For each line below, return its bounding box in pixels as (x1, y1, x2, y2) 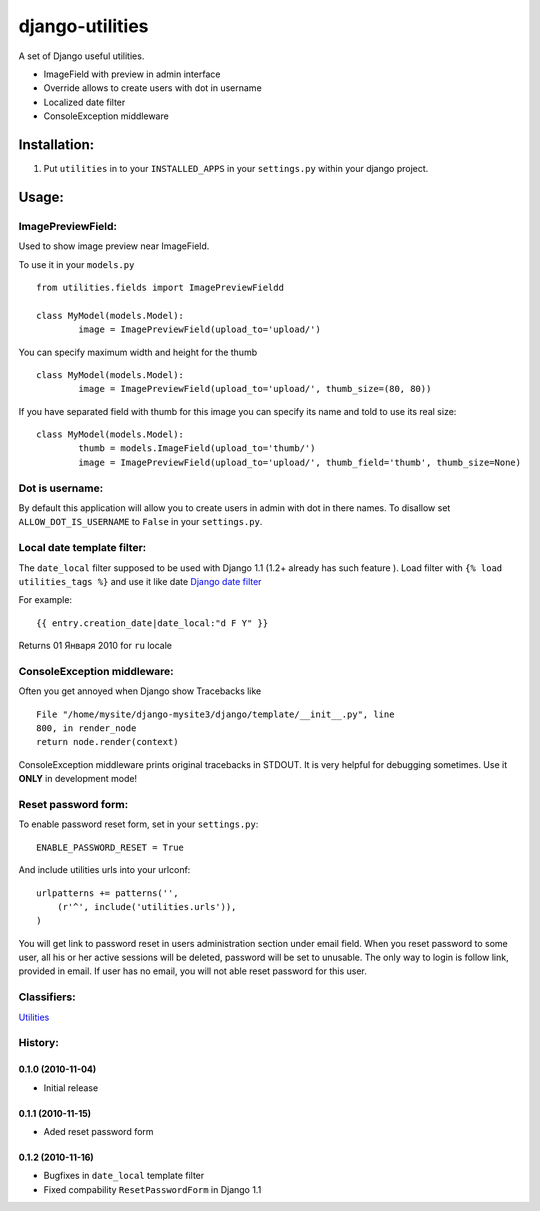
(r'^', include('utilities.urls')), (56, 901, 237, 912)
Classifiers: (18, 990, 76, 1004)
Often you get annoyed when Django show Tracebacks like (18, 685, 262, 697)
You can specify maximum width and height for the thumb (18, 346, 258, 358)
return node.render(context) (36, 736, 179, 748)
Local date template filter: (18, 541, 147, 555)
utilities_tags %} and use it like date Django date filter (18, 575, 262, 587)
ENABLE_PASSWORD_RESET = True (36, 841, 185, 853)
